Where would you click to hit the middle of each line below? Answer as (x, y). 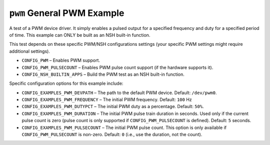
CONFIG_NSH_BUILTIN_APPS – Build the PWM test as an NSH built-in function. (103, 74)
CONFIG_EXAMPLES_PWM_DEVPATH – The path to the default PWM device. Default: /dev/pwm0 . (119, 93)
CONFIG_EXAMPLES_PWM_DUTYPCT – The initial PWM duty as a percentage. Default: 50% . (113, 107)
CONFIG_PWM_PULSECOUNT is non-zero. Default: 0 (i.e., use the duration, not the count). (112, 135)
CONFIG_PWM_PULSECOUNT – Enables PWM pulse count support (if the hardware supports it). (117, 67)
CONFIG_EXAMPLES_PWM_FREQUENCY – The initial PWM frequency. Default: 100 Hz (107, 100)
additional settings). (29, 51)
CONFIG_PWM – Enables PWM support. (61, 60)
